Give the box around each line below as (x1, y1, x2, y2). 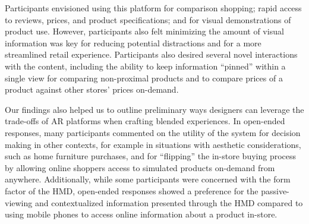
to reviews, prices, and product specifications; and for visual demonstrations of (5, 13, 291, 26)
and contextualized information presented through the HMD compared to (34, 196, 303, 209)
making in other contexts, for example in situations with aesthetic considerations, (5, 138, 301, 150)
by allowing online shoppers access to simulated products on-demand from (5, 161, 275, 173)
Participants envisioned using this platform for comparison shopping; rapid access (5, 2, 302, 14)
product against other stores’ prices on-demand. (5, 83, 179, 96)
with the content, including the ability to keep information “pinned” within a (5, 59, 286, 72)
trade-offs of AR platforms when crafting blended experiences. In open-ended (5, 115, 285, 127)
